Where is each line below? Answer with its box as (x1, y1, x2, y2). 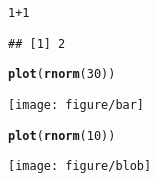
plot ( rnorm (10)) (8, 128, 116, 143)
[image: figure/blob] (8, 159, 152, 174)
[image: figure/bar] (8, 97, 145, 112)
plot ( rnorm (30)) (8, 67, 116, 82)
